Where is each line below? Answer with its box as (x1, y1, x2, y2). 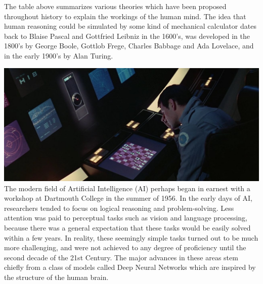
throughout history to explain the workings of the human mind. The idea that (4, 11, 246, 21)
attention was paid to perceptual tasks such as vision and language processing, (4, 212, 247, 223)
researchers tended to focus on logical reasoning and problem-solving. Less (4, 202, 234, 213)
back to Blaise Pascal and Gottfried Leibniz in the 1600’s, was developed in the (4, 30, 250, 41)
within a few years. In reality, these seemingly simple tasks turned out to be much (4, 232, 258, 243)
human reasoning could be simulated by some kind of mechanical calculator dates (4, 21, 256, 31)
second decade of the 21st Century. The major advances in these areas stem (4, 252, 238, 262)
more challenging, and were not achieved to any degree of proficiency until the (4, 242, 246, 253)
